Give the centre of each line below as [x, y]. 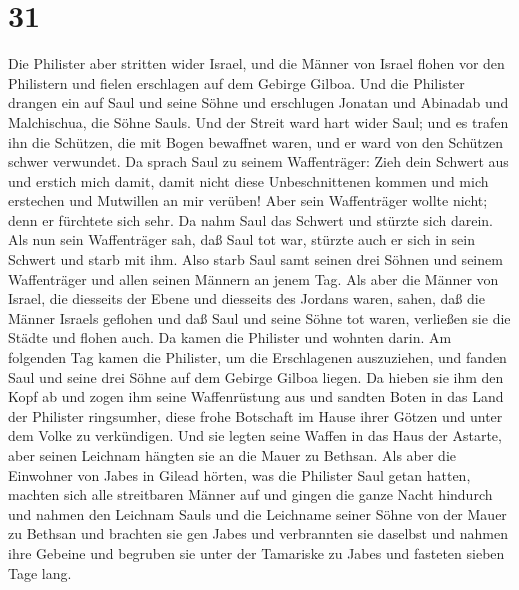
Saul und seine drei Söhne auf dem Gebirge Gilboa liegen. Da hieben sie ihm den [256, 376]
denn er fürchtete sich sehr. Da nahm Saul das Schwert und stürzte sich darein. [250, 219]
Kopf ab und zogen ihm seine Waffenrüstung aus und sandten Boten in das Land [256, 396]
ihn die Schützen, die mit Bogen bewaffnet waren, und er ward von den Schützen [255, 141]
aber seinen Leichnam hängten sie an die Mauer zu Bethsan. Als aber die [232, 455]
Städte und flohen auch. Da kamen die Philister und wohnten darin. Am [230, 337]
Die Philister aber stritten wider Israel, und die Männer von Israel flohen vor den [256, 63]
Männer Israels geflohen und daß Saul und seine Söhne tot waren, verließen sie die [259, 317]
